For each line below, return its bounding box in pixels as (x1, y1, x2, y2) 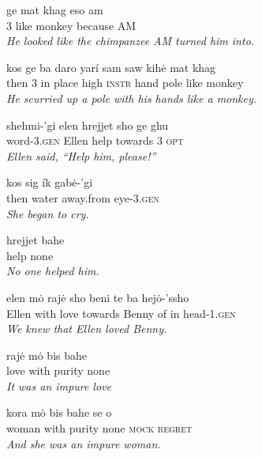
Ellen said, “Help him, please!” (6, 147, 156, 164)
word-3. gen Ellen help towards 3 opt (6, 132, 184, 149)
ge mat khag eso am (6, 2, 103, 17)
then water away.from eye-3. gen (6, 189, 159, 206)
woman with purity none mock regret (6, 420, 193, 436)
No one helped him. (6, 262, 99, 279)
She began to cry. (6, 205, 89, 221)
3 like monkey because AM (6, 17, 137, 33)
